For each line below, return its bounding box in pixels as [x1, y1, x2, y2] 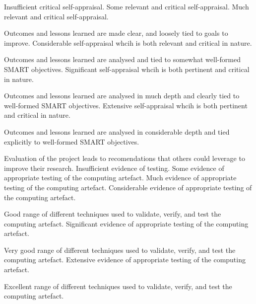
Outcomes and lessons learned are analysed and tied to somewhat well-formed [4, 54, 241, 65]
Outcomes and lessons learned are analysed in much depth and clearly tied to [4, 90, 240, 101]
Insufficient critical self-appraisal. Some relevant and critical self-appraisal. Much [4, 1, 249, 11]
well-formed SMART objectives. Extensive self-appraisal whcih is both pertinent [4, 100, 248, 110]
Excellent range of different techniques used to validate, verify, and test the [4, 281, 232, 291]
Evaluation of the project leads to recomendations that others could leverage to [4, 153, 245, 163]
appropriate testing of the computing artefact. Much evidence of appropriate [4, 172, 237, 183]
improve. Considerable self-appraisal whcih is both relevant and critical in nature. [4, 37, 252, 48]
